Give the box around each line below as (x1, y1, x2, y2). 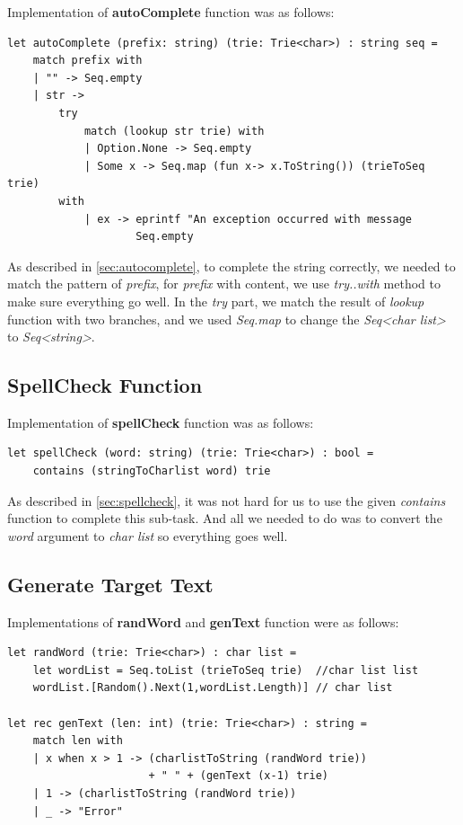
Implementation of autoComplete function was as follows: (7, 3, 335, 21)
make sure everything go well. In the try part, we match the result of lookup (7, 291, 424, 310)
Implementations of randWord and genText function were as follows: (7, 612, 399, 631)
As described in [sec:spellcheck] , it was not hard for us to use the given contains (7, 491, 446, 510)
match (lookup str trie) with (83, 124, 265, 137)
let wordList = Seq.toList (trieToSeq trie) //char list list (32, 663, 419, 677)
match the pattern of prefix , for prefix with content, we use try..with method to (7, 274, 441, 293)
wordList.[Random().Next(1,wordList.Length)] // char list (32, 681, 393, 695)
